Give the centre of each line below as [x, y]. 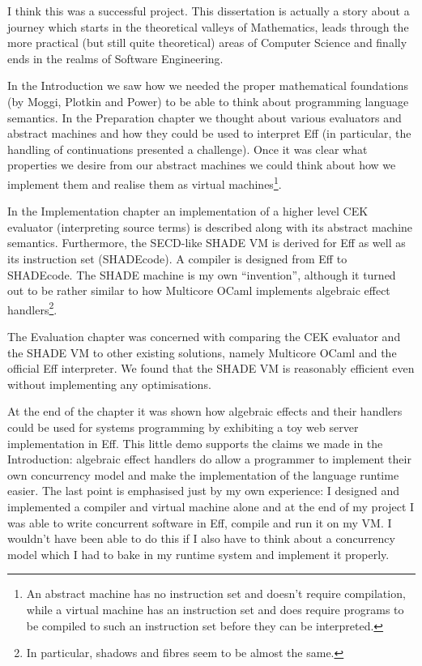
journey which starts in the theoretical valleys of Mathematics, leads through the [208, 26]
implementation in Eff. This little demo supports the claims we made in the [195, 443]
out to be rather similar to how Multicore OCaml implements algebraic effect [199, 290]
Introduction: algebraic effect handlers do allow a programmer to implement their [209, 459]
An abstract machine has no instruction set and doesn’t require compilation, [216, 593]
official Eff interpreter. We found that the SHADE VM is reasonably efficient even [211, 368]
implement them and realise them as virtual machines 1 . [145, 182]
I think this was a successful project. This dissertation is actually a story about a [209, 11]
